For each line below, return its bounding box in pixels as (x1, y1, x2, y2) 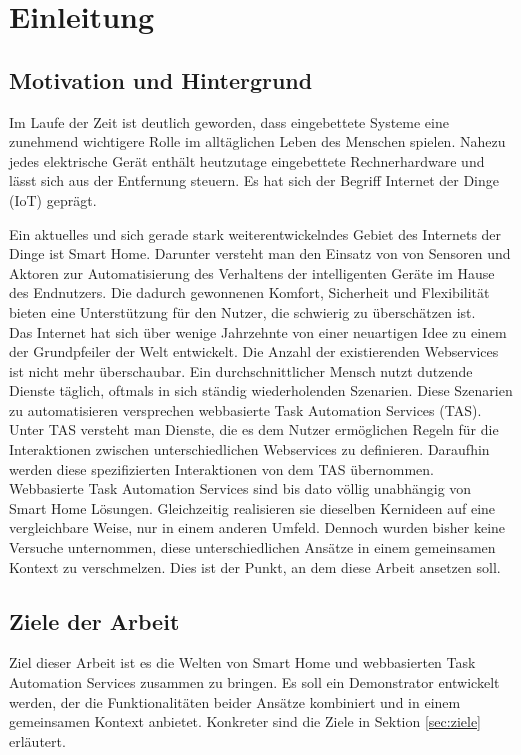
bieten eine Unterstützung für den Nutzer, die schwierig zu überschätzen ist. (9, 301, 476, 322)
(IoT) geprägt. (9, 189, 97, 210)
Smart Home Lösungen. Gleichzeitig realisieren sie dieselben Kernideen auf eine (9, 497, 496, 518)
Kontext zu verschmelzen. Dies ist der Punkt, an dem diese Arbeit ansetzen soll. (9, 556, 501, 577)
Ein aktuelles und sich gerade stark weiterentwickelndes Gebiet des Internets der (9, 223, 502, 244)
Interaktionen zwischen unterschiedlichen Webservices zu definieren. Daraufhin (9, 439, 490, 460)
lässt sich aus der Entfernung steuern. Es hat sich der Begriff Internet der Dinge (9, 170, 500, 191)
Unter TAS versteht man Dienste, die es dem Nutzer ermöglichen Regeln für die (9, 419, 499, 440)
